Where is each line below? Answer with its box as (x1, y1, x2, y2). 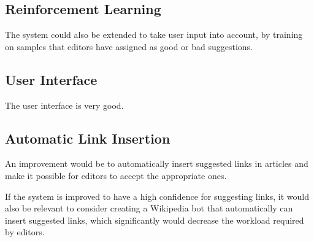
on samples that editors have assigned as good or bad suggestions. (5, 40, 253, 53)
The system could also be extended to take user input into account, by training (5, 28, 303, 41)
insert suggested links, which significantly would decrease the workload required (5, 213, 304, 226)
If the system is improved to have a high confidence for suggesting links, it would (5, 189, 309, 202)
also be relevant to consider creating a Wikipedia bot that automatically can (5, 202, 293, 215)
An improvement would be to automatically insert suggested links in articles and (5, 157, 308, 170)
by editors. (5, 226, 45, 238)
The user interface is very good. (5, 98, 124, 111)
